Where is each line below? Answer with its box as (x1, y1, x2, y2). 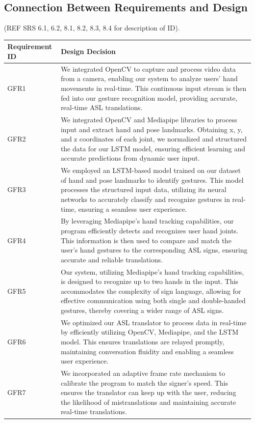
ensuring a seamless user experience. (78, 203, 187, 214)
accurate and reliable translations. (60, 254, 163, 264)
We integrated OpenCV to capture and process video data (60, 63, 236, 74)
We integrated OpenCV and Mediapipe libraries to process (60, 114, 237, 124)
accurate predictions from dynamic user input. (60, 153, 200, 163)
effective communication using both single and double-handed (60, 295, 246, 306)
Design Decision (60, 46, 116, 56)
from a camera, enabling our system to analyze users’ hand (60, 73, 238, 84)
